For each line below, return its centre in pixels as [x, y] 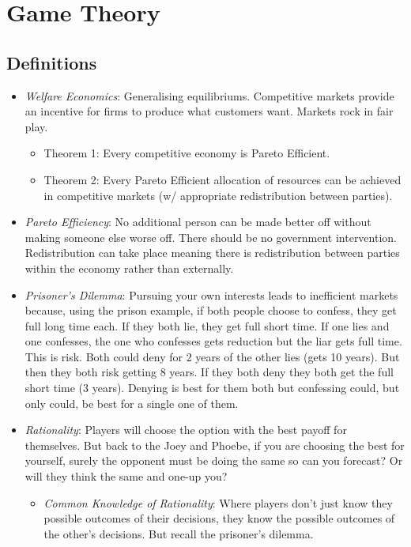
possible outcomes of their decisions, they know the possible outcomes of [219, 518]
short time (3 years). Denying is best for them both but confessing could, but [212, 388]
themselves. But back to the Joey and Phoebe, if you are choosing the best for [215, 445]
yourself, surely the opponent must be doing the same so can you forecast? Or [214, 460]
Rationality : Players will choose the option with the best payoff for [186, 430]
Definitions [52, 62]
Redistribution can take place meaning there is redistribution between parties [212, 253]
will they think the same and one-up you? [126, 476]
